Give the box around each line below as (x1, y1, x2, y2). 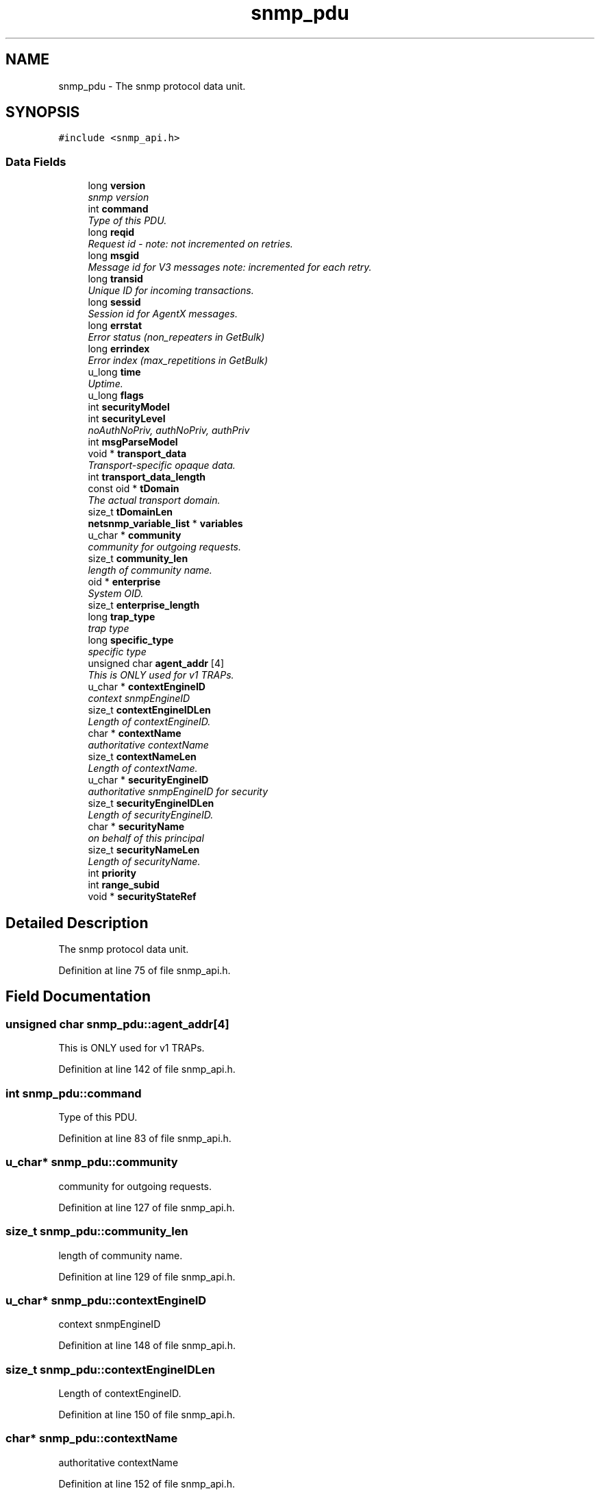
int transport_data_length (88, 471, 206, 483)
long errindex (88, 343, 150, 355)
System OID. (88, 587, 144, 600)
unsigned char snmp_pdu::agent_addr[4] (5, 1017, 229, 1031)
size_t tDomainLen (88, 506, 173, 518)
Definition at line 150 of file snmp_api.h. (58, 1409, 236, 1420)
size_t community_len (88, 553, 188, 565)
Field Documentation (5, 988, 151, 1006)
